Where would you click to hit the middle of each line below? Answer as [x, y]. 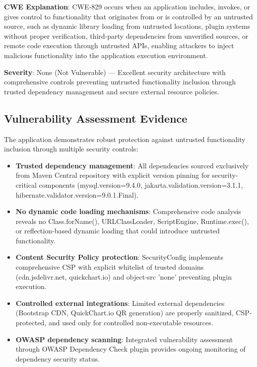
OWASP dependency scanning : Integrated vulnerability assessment [124, 339]
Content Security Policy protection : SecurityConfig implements [120, 257]
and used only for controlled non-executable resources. [131, 323]
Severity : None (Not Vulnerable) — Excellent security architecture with [115, 72]
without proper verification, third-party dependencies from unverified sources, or [126, 36]
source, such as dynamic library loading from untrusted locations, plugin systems [127, 26]
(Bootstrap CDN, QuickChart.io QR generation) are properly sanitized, [125, 313]
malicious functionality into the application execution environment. [106, 55]
